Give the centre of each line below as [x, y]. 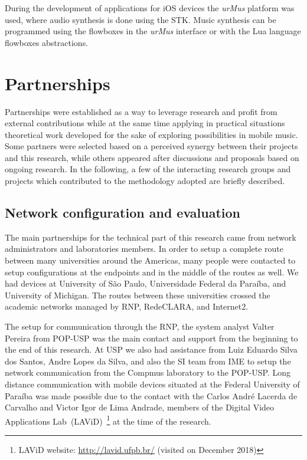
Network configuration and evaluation [123, 213]
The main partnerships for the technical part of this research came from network [151, 237]
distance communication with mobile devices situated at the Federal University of [152, 384]
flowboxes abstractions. [47, 42]
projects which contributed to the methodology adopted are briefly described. [145, 181]
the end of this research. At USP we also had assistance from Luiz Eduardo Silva [151, 349]
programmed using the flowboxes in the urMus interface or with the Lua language [153, 31]
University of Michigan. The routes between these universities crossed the [138, 295]
